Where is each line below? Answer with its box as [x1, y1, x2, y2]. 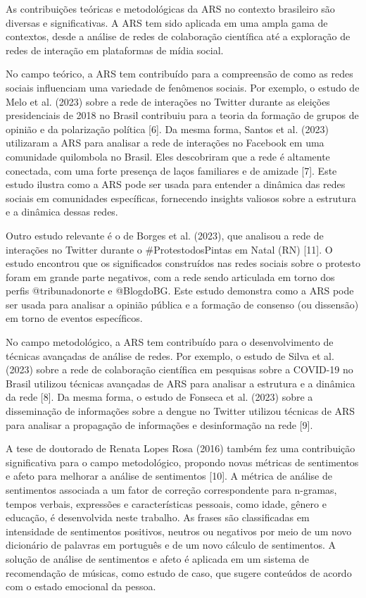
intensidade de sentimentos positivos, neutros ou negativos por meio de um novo [6, 523, 352, 538]
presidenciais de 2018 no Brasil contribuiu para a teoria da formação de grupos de [6, 108, 359, 123]
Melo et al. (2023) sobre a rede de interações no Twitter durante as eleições [6, 94, 330, 108]
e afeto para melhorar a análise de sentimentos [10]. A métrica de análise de [6, 468, 332, 483]
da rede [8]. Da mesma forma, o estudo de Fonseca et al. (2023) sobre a [6, 390, 313, 404]
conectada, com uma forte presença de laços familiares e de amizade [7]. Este [6, 163, 337, 177]
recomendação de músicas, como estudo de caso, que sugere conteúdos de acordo [6, 565, 352, 580]
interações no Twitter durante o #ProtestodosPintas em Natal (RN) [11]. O [6, 242, 333, 256]
